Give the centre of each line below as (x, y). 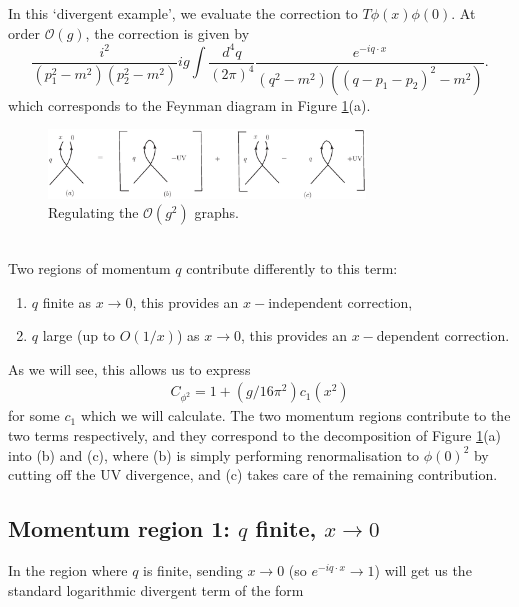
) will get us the (423, 569)
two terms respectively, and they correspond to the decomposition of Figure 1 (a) (255, 434)
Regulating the (93, 212)
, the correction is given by (167, 32)
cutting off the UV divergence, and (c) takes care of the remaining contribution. (253, 474)
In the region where (68, 569)
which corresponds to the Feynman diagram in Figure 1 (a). (189, 104)
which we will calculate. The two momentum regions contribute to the (295, 415)
